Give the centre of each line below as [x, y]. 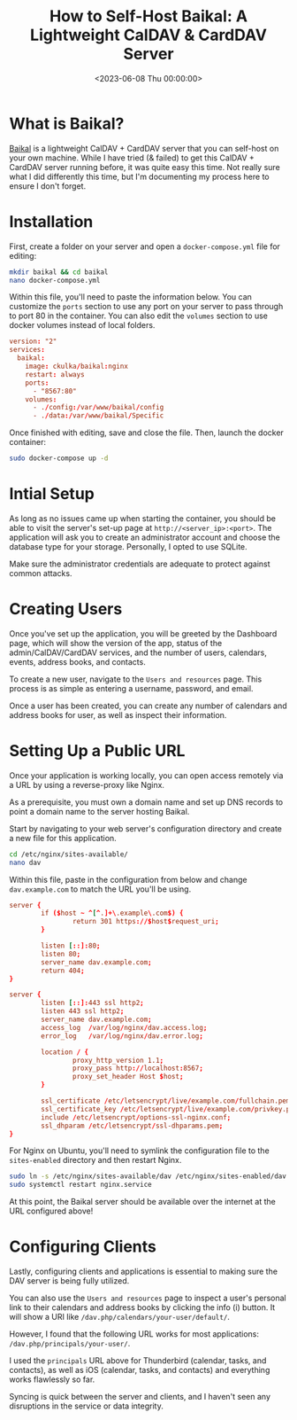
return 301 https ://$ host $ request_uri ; [145, 922]
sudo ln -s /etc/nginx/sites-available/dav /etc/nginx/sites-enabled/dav [148, 1176]
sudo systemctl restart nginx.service [80, 1185]
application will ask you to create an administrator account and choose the [145, 537]
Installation [51, 221]
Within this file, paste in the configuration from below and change [128, 879]
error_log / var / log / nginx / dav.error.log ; [122, 1036]
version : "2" [33, 342]
